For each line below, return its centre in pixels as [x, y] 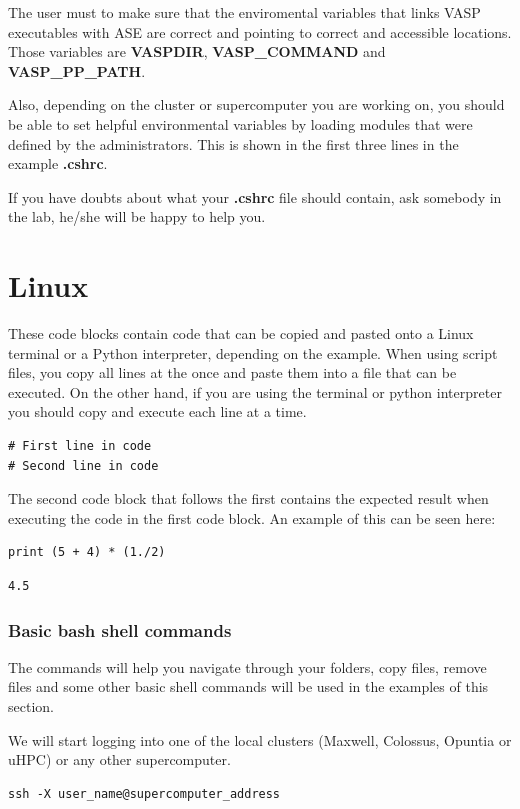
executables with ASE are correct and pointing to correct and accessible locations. [260, 31]
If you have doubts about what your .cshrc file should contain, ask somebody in [255, 196]
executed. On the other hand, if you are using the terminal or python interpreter [255, 391]
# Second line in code [83, 465]
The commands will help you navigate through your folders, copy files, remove [247, 666]
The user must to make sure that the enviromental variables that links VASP [244, 12]
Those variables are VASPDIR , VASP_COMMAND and [197, 51]
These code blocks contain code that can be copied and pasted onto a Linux [241, 333]
